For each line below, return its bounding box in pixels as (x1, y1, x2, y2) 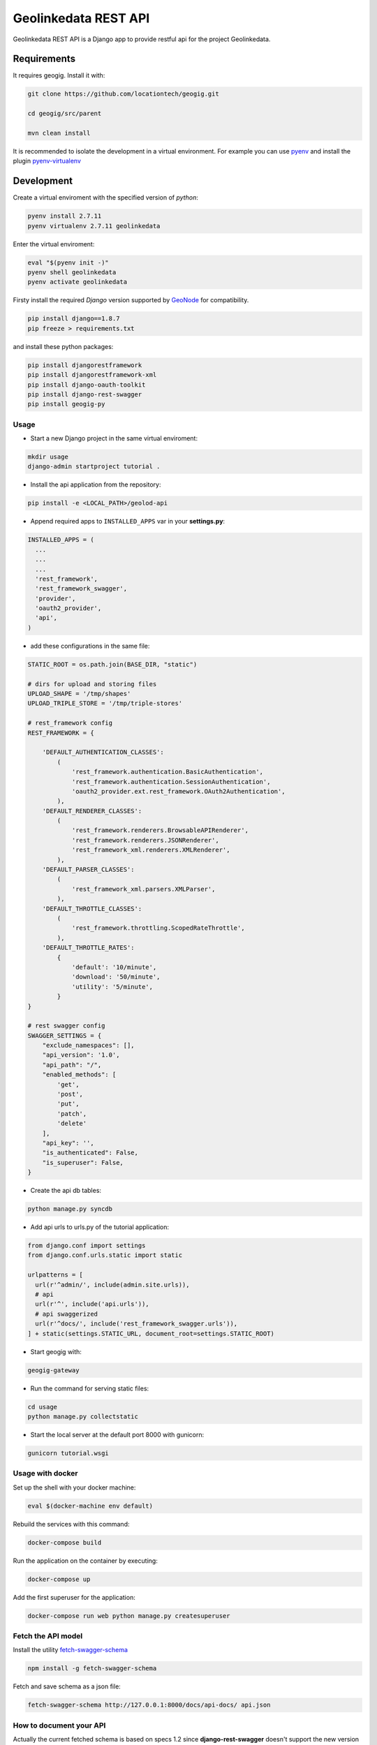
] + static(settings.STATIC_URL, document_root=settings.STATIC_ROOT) (27, 1330, 275, 1337)
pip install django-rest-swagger (27, 390, 142, 398)
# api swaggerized (35, 1309, 98, 1318)
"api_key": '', (42, 1138, 94, 1147)
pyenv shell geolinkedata (27, 269, 117, 276)
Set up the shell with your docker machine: (13, 1483, 136, 1492)
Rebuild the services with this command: (13, 1520, 130, 1528)
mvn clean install (27, 129, 91, 137)
